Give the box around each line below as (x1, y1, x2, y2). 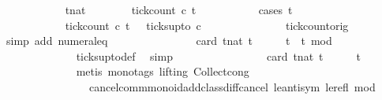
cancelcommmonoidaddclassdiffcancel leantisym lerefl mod (88, 78, 376, 94)
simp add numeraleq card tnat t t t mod (6, 32, 332, 49)
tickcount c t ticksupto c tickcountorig (65, 17, 349, 33)
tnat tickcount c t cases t (65, 2, 293, 17)
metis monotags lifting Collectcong (76, 63, 249, 80)
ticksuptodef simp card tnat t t (76, 47, 361, 64)
